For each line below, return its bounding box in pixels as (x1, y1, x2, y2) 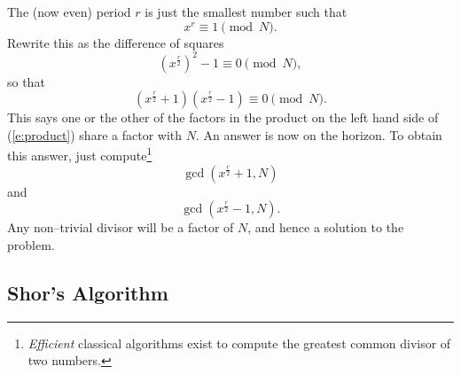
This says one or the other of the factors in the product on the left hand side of (7, 108, 439, 127)
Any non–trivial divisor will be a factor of (7, 218, 234, 237)
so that (7, 72, 45, 90)
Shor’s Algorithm (7, 278, 168, 306)
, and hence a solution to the (247, 218, 404, 237)
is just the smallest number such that (145, 3, 348, 20)
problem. (7, 235, 55, 253)
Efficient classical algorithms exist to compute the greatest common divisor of (27, 333, 451, 352)
